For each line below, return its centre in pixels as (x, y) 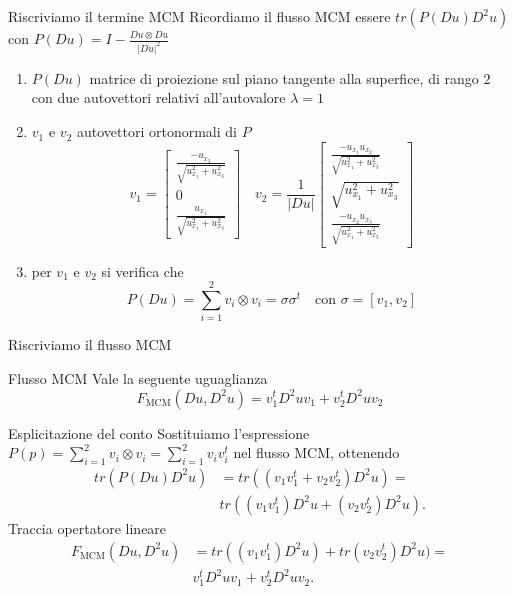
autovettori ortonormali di (156, 131)
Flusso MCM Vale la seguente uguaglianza (138, 377)
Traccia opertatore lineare (87, 527)
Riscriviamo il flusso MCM (90, 344)
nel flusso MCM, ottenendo (316, 452)
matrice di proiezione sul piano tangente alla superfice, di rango (284, 77)
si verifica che (142, 270)
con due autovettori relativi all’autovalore (158, 97)
